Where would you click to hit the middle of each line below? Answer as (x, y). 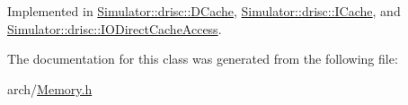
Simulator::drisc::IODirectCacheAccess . (115, 28)
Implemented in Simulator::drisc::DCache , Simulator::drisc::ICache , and (204, 11)
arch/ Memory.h (50, 88)
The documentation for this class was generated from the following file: (203, 59)
